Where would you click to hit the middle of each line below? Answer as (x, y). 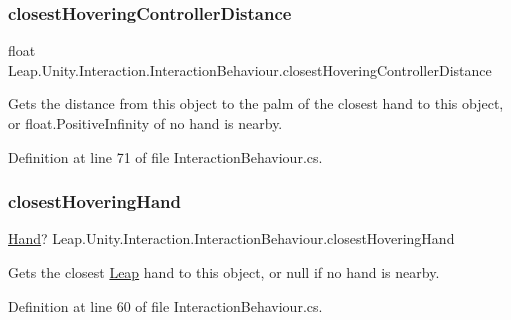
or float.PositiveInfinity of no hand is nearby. (145, 123)
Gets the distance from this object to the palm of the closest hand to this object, (256, 103)
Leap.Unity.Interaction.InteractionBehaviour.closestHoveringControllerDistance (250, 69)
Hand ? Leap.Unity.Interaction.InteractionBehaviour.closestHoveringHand (231, 238)
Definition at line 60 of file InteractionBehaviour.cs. (165, 305)
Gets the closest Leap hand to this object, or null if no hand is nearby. (224, 272)
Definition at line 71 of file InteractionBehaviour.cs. (165, 156)
